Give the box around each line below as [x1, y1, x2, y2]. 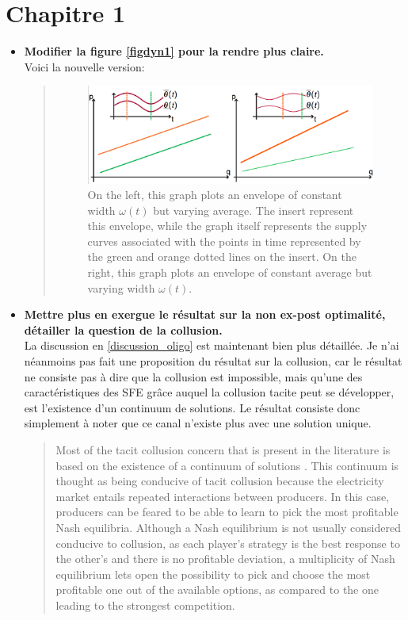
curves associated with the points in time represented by [87, 232, 361, 249]
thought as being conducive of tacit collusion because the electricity [55, 473, 384, 489]
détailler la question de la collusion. [24, 321, 223, 338]
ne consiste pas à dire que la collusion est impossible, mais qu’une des [24, 368, 363, 385]
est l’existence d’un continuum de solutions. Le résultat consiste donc [24, 399, 360, 415]
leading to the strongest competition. [55, 596, 235, 613]
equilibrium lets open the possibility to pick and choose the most [55, 565, 371, 582]
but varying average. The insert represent [153, 201, 354, 218]
